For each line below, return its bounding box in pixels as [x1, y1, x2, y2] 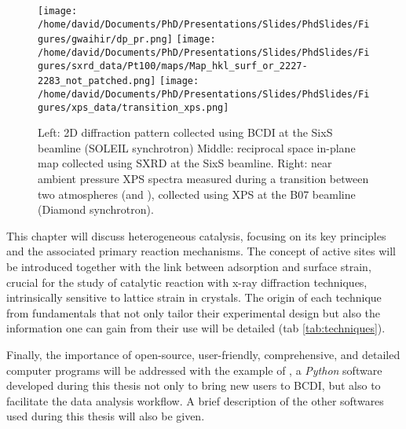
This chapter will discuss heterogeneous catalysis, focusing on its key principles [6, 227, 386, 244]
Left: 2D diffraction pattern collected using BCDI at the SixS [38, 124, 333, 141]
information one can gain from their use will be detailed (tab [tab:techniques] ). [6, 320, 386, 336]
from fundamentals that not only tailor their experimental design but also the [6, 304, 381, 321]
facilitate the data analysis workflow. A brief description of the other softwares [6, 392, 384, 409]
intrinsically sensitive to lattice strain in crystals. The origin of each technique [6, 289, 382, 306]
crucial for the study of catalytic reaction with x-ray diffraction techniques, [6, 273, 368, 290]
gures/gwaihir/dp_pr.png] [38, 34, 173, 46]
